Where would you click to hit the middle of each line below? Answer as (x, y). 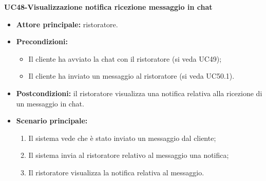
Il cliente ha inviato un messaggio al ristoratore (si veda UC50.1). (131, 76)
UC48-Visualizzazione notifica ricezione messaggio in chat (108, 7)
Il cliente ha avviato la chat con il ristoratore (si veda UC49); (125, 58)
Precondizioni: (42, 41)
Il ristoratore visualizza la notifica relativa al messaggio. (116, 172)
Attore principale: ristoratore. (67, 24)
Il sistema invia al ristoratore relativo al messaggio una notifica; (129, 155)
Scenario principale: (52, 121)
